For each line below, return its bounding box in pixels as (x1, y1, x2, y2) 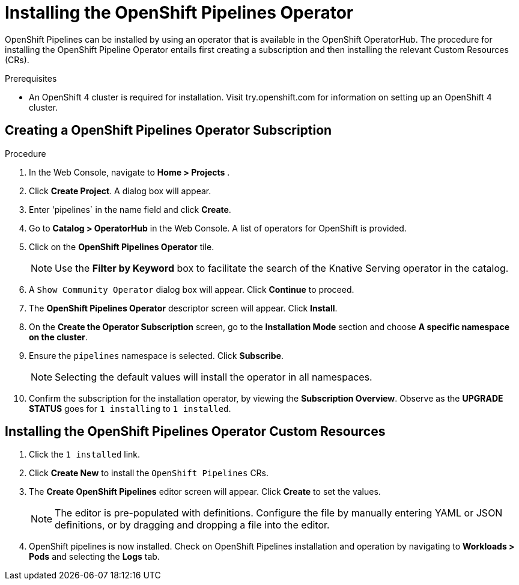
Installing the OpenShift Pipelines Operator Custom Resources (5, 424, 386, 440)
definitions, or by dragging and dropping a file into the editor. (55, 519, 330, 531)
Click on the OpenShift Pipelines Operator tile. (29, 241, 214, 252)
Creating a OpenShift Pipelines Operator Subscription (5, 123, 332, 138)
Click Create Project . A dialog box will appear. (29, 185, 211, 196)
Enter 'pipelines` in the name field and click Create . (29, 204, 231, 215)
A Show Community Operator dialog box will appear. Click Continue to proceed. (29, 284, 354, 295)
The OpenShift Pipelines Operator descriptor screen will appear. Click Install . (29, 302, 338, 313)
